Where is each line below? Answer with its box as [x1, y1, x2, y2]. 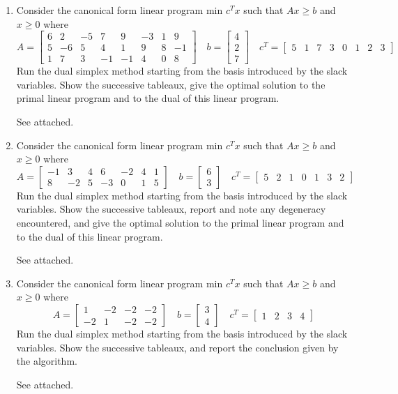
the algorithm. [16, 354, 77, 368]
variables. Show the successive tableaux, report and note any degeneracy [16, 202, 326, 216]
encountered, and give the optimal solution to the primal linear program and [16, 215, 344, 230]
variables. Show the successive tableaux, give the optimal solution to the [16, 77, 326, 91]
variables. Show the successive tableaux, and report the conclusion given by [16, 340, 339, 354]
